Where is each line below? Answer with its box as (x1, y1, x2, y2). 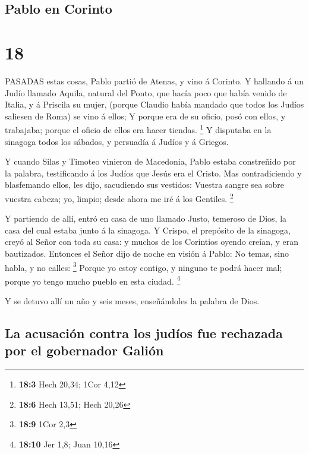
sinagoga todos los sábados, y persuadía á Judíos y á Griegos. (5, 135, 229, 147)
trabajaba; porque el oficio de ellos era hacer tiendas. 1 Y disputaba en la (5, 122, 272, 135)
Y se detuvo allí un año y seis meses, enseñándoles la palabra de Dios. (5, 295, 260, 307)
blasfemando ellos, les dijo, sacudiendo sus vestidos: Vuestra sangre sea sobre (5, 178, 285, 191)
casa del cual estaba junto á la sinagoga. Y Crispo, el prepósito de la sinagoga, (5, 223, 291, 236)
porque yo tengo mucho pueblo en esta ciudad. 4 (5, 273, 181, 287)
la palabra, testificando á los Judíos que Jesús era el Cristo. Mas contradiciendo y (5, 166, 302, 179)
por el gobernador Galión (5, 341, 164, 360)
